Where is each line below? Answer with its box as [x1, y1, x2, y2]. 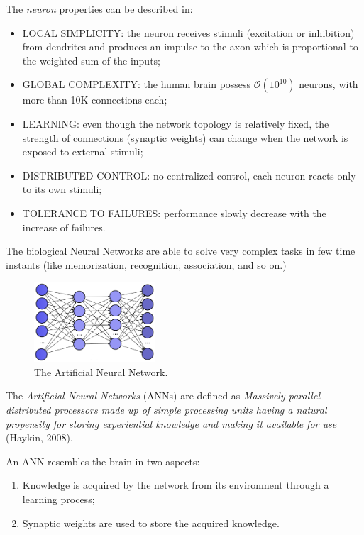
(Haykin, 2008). [6, 430, 73, 445]
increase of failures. [22, 219, 106, 234]
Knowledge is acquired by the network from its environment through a [22, 478, 329, 492]
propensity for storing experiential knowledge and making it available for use [6, 416, 337, 431]
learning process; [22, 491, 95, 506]
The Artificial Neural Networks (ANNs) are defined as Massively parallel [6, 388, 320, 403]
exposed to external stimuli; [22, 144, 143, 159]
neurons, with [299, 77, 358, 92]
